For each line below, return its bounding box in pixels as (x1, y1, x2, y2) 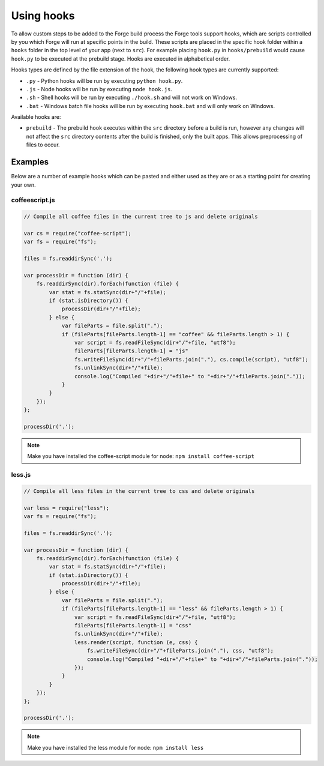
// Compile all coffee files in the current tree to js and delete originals (23, 213, 258, 220)
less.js (11, 470, 31, 478)
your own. (11, 181, 36, 188)
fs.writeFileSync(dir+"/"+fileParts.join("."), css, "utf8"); (87, 647, 274, 654)
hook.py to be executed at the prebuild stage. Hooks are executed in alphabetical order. (11, 55, 230, 62)
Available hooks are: (11, 113, 61, 121)
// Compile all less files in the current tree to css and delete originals (23, 487, 255, 495)
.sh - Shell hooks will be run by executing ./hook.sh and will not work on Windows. (26, 94, 237, 101)
